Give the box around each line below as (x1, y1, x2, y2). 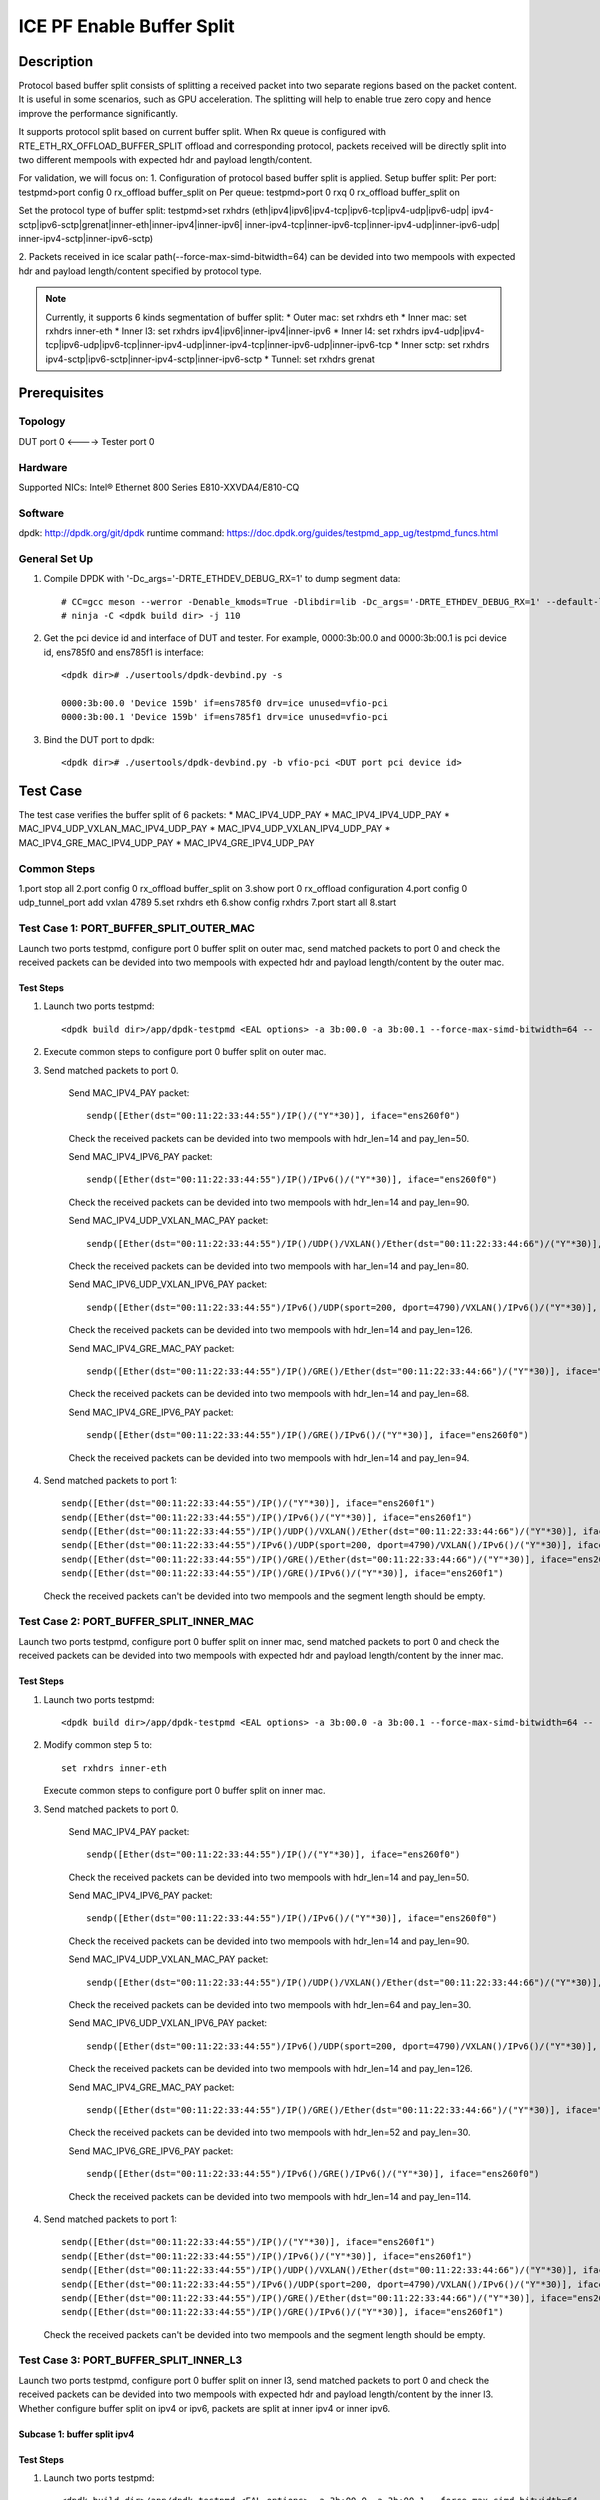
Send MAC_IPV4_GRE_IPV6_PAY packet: (68, 1406, 234, 1418)
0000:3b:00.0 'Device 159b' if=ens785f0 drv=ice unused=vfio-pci (61, 698, 389, 709)
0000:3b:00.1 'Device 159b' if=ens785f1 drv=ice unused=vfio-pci (61, 711, 389, 723)
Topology (18, 415, 66, 429)
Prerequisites (18, 384, 104, 401)
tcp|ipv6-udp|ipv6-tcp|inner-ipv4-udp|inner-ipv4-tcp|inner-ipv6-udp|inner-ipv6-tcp (45, 339, 393, 351)
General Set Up (18, 551, 94, 565)
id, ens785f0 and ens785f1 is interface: (43, 646, 204, 658)
